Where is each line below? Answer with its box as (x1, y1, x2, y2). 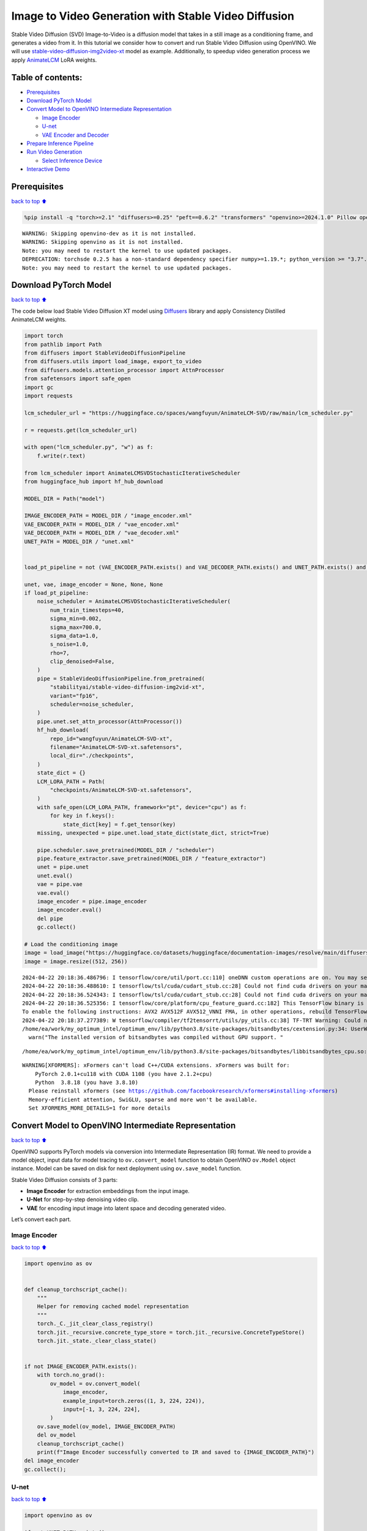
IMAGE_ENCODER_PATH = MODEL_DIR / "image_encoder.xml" (24, 512, 192, 519)
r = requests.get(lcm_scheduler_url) (24, 426, 138, 434)
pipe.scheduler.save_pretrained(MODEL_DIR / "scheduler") (37, 846, 215, 854)
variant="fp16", (50, 692, 99, 699)
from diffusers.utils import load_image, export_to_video (24, 358, 202, 365)
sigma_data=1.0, (50, 632, 99, 639)
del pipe (37, 915, 64, 922)
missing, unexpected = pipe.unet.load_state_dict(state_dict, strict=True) (37, 829, 270, 836)
